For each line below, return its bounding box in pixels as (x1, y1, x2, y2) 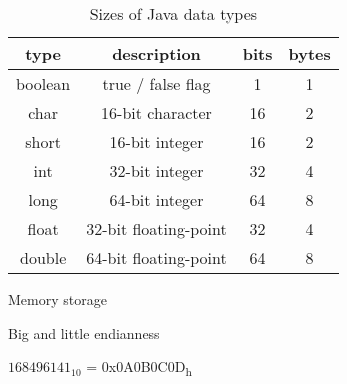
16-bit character (101, 101, 212, 124)
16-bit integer (109, 130, 204, 153)
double (20, 246, 67, 269)
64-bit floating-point (86, 246, 227, 269)
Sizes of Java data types (89, 2, 258, 25)
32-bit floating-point (86, 217, 227, 240)
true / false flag (102, 72, 211, 95)
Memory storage (8, 289, 107, 309)
